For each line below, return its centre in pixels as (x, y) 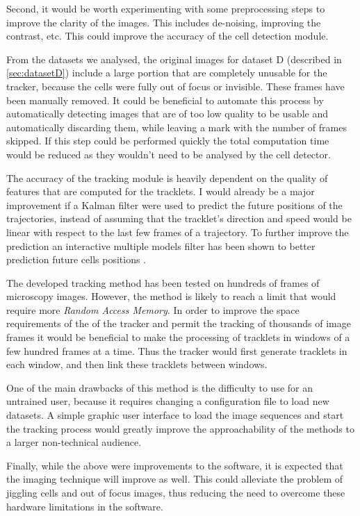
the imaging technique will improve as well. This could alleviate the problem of (174, 479)
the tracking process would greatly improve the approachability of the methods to (180, 428)
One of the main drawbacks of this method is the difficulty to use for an (159, 387)
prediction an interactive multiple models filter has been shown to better (161, 245)
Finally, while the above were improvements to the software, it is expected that (175, 465)
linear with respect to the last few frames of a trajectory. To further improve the (178, 232)
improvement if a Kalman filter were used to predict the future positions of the (174, 205)
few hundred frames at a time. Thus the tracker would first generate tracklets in (177, 350)
